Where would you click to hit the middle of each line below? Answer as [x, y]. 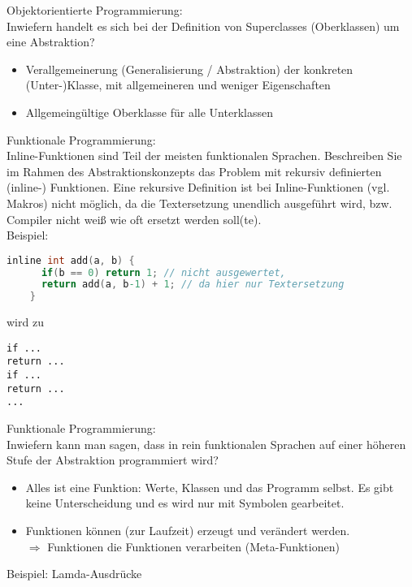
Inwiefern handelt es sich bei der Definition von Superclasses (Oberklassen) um [203, 26]
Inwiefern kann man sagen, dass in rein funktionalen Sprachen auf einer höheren [206, 444]
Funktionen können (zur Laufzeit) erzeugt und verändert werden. [188, 531]
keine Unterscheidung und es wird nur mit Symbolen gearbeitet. [185, 503]
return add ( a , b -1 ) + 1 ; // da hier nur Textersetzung [193, 285]
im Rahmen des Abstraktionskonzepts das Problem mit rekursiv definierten [194, 171]
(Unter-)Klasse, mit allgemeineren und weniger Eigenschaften [178, 85]
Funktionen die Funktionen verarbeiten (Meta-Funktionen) [193, 546]
